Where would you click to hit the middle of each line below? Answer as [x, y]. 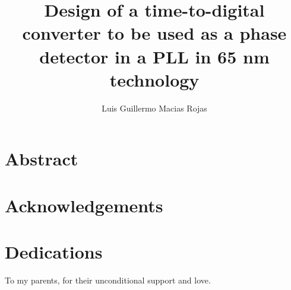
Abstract [42, 159]
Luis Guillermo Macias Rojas [154, 108]
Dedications [54, 252]
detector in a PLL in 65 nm [154, 56]
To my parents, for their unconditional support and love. [108, 280]
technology [154, 79]
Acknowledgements [84, 205]
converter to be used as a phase [154, 33]
